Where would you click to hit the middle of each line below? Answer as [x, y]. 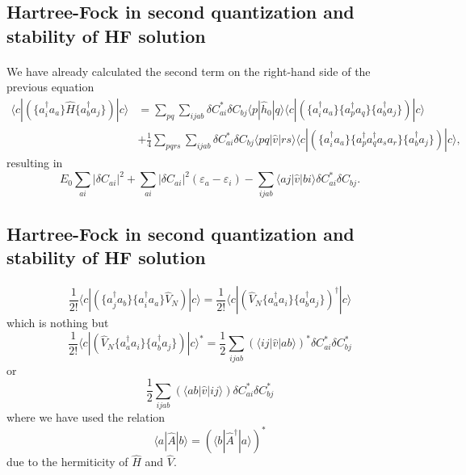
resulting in [35, 163]
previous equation [50, 87]
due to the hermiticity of [67, 462]
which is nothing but [58, 323]
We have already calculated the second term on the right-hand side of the [189, 71]
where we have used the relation [86, 416]
